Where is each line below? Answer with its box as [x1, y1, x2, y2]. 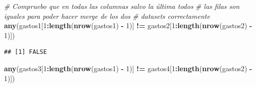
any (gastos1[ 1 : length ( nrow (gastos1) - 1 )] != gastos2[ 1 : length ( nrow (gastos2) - [4, 20, 253, 31]
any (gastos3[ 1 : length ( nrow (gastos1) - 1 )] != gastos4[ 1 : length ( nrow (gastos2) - [4, 63, 253, 73]
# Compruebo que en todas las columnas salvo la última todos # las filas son [4, 1, 240, 11]
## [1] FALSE [4, 48, 47, 56]
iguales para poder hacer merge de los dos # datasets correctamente [4, 10, 210, 21]
